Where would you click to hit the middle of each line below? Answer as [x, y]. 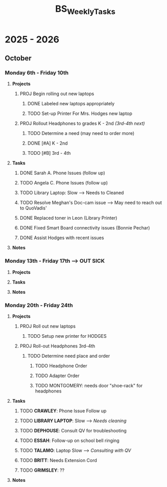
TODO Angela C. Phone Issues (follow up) [64, 183]
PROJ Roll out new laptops [48, 326]
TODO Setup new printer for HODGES [67, 336]
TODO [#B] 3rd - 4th [49, 153]
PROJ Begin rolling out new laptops [57, 94]
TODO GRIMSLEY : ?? [42, 470]
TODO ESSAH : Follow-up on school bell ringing [69, 440]
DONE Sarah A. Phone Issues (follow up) [62, 173]
